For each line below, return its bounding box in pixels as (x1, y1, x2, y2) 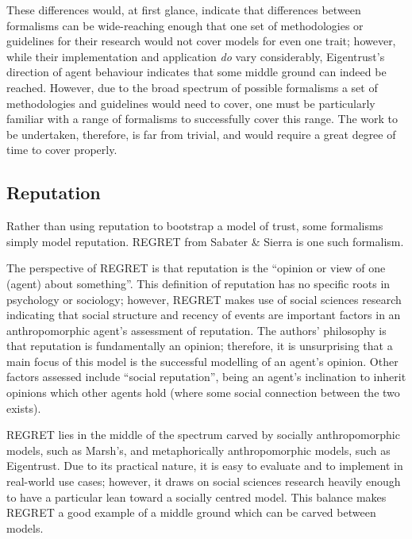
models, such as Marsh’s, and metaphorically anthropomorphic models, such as (6, 441, 391, 458)
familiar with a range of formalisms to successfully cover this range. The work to (6, 110, 398, 127)
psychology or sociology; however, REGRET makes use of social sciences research (6, 291, 402, 307)
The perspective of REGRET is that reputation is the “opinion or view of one (6, 260, 386, 276)
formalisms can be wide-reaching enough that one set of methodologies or (6, 17, 364, 33)
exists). (6, 399, 41, 416)
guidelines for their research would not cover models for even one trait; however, (6, 33, 396, 49)
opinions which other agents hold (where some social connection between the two (6, 384, 400, 401)
